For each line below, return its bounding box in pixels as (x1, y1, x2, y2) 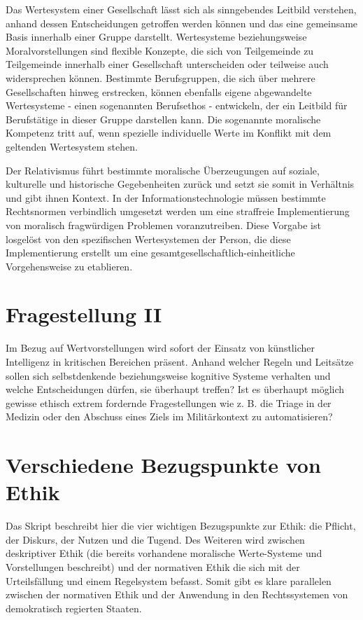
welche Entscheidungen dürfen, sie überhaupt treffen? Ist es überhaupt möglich (6, 382, 345, 397)
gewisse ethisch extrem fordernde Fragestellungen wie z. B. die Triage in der (6, 395, 332, 410)
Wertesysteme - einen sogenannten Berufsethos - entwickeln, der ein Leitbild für (6, 98, 348, 113)
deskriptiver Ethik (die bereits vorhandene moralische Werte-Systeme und (6, 546, 322, 560)
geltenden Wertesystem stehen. (6, 139, 138, 153)
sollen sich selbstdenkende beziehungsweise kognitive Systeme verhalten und (6, 368, 331, 383)
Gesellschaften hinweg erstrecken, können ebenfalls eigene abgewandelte (6, 84, 312, 99)
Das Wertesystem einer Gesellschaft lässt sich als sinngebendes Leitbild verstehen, (6, 2, 357, 16)
